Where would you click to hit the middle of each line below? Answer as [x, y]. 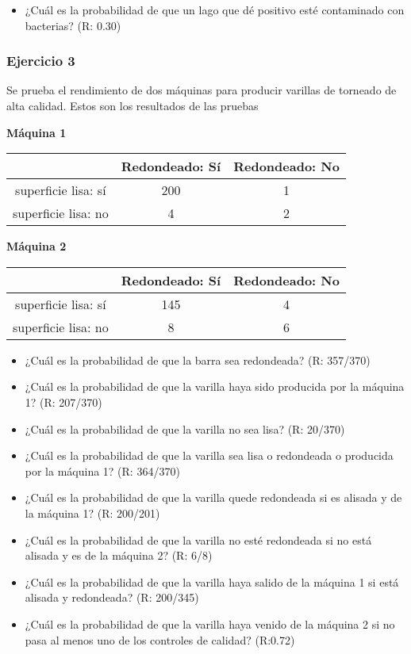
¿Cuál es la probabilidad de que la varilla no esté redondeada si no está [198, 539]
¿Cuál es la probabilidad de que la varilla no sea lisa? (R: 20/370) [185, 428]
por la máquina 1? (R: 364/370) [102, 470]
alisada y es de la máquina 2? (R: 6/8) [119, 555]
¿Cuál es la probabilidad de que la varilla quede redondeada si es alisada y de [213, 497]
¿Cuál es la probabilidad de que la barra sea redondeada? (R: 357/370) [198, 360]
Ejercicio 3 [41, 61]
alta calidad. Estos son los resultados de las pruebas [133, 105]
